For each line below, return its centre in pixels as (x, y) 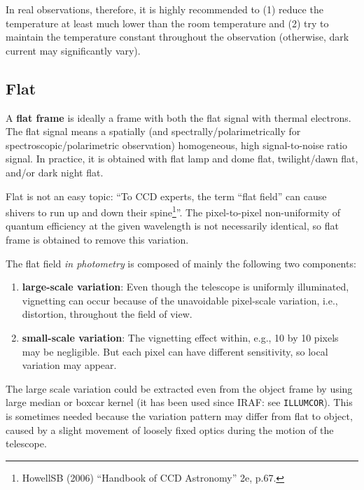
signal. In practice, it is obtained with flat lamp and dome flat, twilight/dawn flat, (182, 159)
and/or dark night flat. (55, 172)
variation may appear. (69, 365)
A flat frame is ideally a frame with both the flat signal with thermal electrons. (178, 117)
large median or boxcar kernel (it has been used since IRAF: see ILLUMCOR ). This (179, 402)
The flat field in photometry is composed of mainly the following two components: (181, 263)
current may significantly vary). (73, 50)
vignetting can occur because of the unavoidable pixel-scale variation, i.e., (180, 300)
